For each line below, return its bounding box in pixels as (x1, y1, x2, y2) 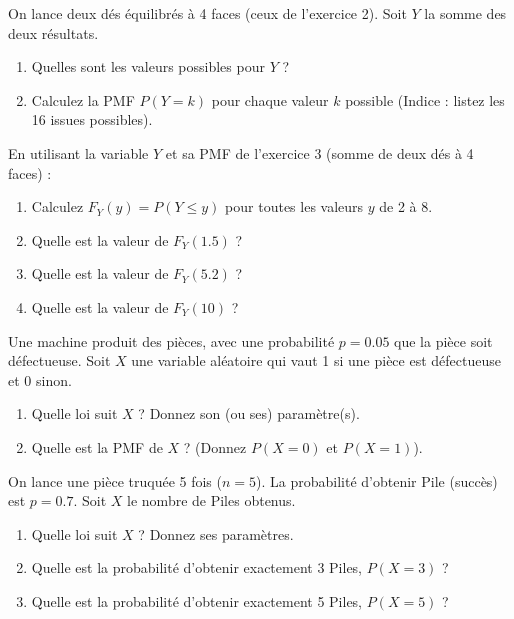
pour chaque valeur (211, 89, 329, 110)
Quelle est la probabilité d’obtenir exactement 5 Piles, (31, 590, 362, 611)
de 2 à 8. (379, 196, 433, 217)
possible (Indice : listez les (345, 89, 505, 110)
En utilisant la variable (8, 142, 149, 163)
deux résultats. (8, 22, 99, 43)
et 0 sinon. (8, 369, 72, 390)
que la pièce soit (394, 330, 493, 351)
